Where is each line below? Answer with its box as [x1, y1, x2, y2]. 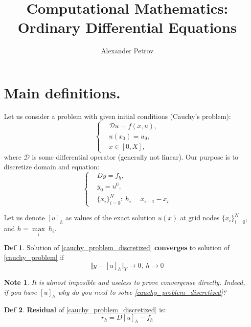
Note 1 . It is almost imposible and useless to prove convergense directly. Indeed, [4, 277, 245, 287]
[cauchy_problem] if [4, 252, 64, 262]
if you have [4, 287, 37, 297]
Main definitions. [4, 82, 121, 102]
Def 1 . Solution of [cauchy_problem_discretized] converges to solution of [4, 242, 229, 253]
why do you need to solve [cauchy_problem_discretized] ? [58, 287, 227, 297]
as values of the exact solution [65, 212, 156, 223]
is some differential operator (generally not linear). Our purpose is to [32, 152, 239, 162]
